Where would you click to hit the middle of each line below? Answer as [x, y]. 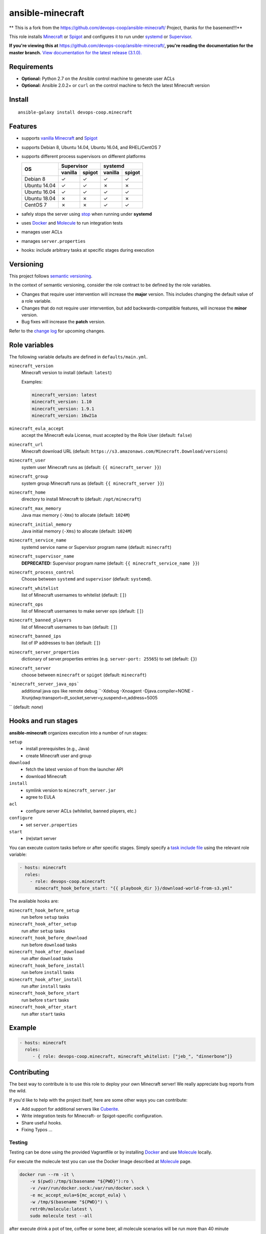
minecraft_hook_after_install [46, 979]
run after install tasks [46, 986]
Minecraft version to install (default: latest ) [66, 373]
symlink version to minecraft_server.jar [71, 790]
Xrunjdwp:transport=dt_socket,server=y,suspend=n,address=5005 [89, 698]
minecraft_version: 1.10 [62, 402]
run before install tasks [48, 972]
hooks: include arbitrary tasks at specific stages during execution [88, 250]
